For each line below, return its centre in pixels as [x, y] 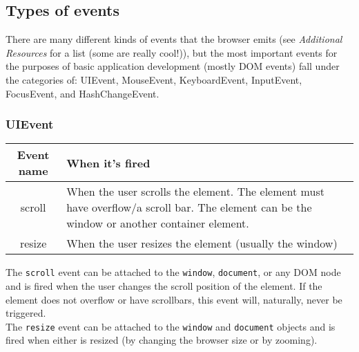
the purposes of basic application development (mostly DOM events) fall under [173, 66]
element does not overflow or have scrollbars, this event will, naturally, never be [174, 299]
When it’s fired [108, 163]
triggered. [26, 313]
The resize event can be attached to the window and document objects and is [171, 326]
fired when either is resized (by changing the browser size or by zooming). [162, 340]
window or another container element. [158, 223]
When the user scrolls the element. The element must [195, 192]
